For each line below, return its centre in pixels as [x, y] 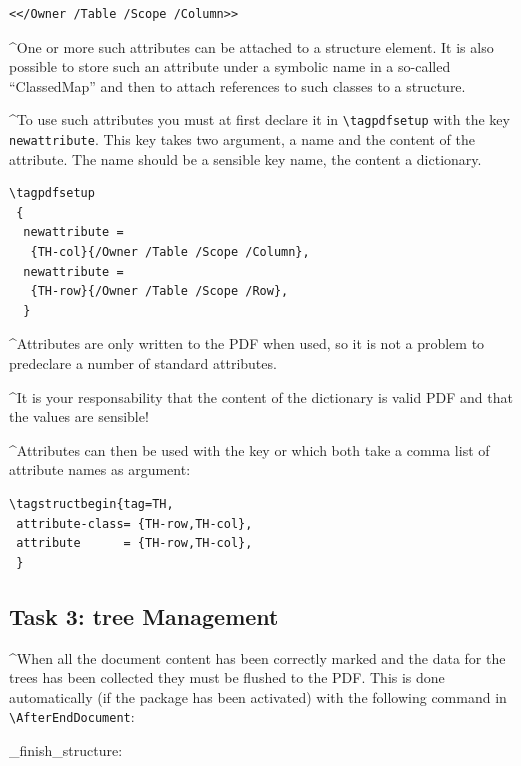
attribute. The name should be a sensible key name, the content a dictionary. [245, 158]
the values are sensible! [79, 416]
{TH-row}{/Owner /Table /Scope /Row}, [159, 291]
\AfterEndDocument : [72, 716]
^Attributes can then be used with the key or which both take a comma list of [249, 449]
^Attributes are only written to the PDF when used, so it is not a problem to [247, 343]
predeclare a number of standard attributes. [143, 363]
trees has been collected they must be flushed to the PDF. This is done [227, 677]
